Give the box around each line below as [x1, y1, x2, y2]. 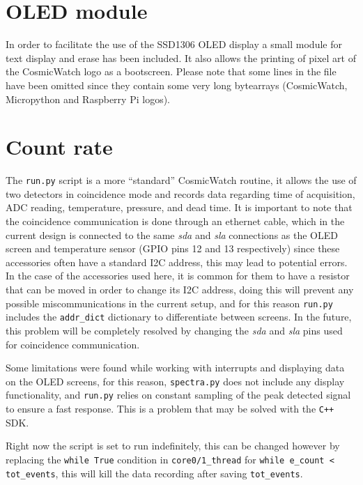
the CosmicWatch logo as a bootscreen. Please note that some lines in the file [6, 64, 337, 79]
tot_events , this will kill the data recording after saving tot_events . [6, 465, 303, 480]
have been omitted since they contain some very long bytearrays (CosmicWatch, [6, 77, 348, 92]
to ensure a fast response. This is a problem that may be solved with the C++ [6, 401, 334, 416]
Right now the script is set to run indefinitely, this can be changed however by [6, 438, 340, 453]
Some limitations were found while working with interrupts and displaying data [6, 360, 345, 375]
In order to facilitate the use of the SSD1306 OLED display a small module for [6, 37, 342, 52]
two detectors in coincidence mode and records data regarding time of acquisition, [6, 186, 355, 201]
